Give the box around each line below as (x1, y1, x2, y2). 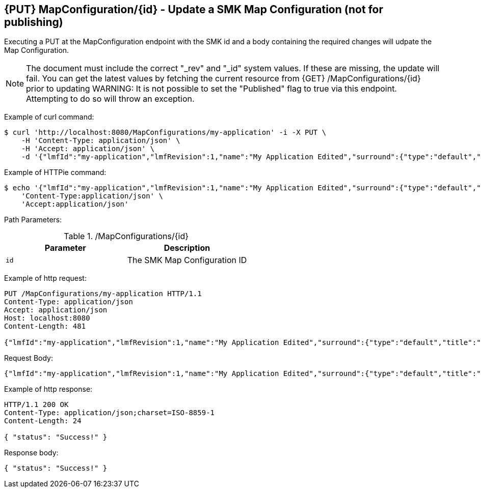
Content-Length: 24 (4, 417, 82, 425)
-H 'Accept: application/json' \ (21, 144, 155, 153)
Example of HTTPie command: (4, 168, 106, 177)
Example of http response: (4, 385, 93, 394)
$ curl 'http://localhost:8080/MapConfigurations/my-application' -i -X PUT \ (4, 128, 327, 137)
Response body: (4, 448, 59, 457)
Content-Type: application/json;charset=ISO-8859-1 (4, 409, 215, 417)
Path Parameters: (4, 215, 62, 224)
